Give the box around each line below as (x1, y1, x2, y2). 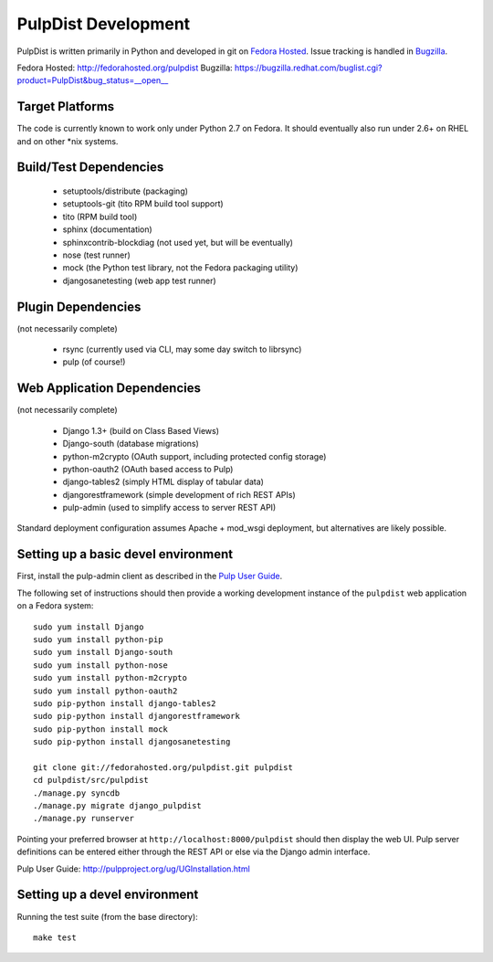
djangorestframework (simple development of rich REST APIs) (62, 489, 296, 500)
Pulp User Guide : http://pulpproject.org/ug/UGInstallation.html (16, 863, 250, 874)
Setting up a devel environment (16, 887, 199, 903)
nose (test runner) (62, 249, 131, 260)
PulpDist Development (16, 14, 191, 34)
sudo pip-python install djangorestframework (33, 711, 241, 722)
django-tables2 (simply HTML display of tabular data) (62, 476, 265, 488)
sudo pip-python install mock (33, 724, 169, 735)
